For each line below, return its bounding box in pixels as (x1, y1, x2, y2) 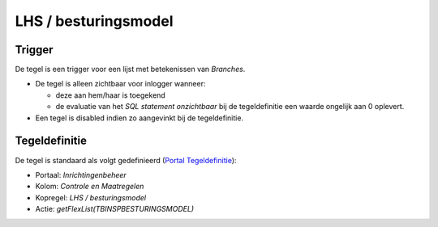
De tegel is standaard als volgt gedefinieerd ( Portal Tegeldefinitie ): (15, 155, 237, 165)
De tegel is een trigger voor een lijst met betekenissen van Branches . (15, 65, 246, 74)
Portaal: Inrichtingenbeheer (35, 170, 127, 179)
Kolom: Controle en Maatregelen (35, 182, 144, 191)
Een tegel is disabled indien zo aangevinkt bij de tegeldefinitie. (35, 113, 243, 123)
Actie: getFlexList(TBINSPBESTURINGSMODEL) (35, 204, 195, 214)
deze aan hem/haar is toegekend (55, 90, 165, 100)
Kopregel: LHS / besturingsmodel (35, 192, 147, 202)
